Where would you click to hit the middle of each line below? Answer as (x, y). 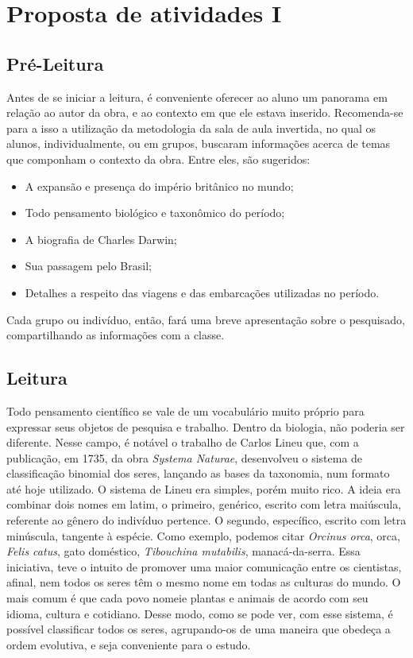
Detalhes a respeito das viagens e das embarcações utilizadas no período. (202, 292)
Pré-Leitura (55, 63)
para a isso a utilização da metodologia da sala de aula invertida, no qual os (191, 128)
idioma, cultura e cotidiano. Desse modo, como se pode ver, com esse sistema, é (200, 613)
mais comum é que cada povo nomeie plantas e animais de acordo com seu (187, 598)
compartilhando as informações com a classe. (116, 335)
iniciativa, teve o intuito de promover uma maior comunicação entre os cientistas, (204, 566)
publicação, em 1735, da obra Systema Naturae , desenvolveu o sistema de (185, 457)
